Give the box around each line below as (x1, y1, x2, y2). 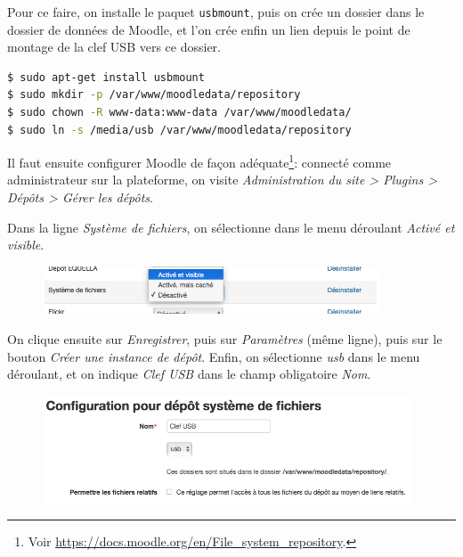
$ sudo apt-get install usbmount (7, 70, 205, 84)
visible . (7, 235, 45, 254)
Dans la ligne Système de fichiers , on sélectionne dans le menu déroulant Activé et (7, 217, 455, 236)
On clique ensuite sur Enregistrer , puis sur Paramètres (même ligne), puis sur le (7, 329, 443, 348)
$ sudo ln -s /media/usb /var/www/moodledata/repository (7, 123, 352, 136)
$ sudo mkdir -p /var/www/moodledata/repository (7, 88, 301, 102)
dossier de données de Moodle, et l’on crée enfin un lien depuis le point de (7, 20, 410, 38)
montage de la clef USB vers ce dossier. (7, 37, 222, 56)
